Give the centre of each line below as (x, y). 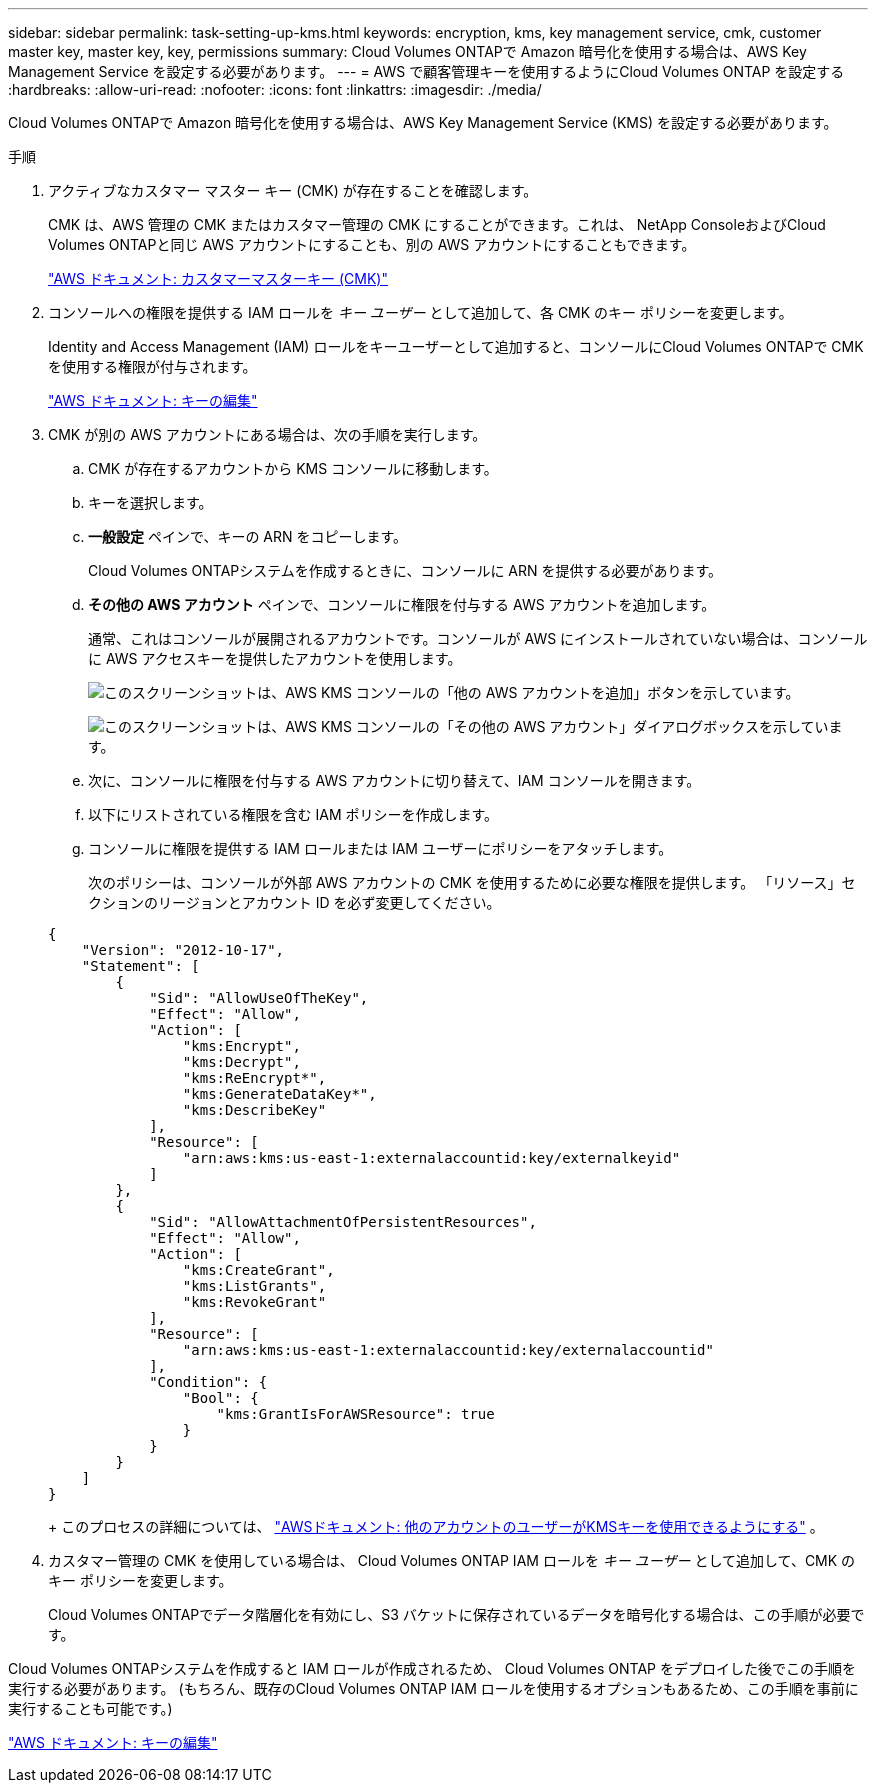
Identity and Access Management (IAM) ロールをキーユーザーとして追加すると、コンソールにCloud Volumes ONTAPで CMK (456, 346)
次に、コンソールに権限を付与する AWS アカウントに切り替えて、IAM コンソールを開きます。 (394, 780)
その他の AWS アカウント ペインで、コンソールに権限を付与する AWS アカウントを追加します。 (402, 604)
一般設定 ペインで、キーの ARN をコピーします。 (248, 536)
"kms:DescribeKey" (254, 1110)
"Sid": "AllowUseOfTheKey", (259, 998)
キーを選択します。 (150, 502)
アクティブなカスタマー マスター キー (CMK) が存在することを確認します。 (293, 190)
